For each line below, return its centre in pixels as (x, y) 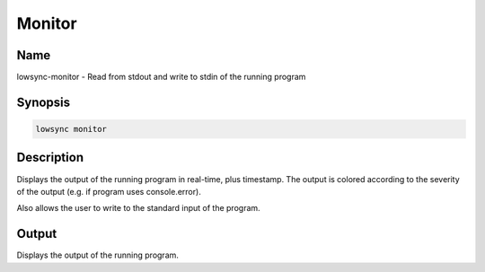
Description (50, 158)
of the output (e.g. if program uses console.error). (109, 191)
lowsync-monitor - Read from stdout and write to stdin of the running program (161, 77)
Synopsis (44, 102)
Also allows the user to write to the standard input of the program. (138, 208)
